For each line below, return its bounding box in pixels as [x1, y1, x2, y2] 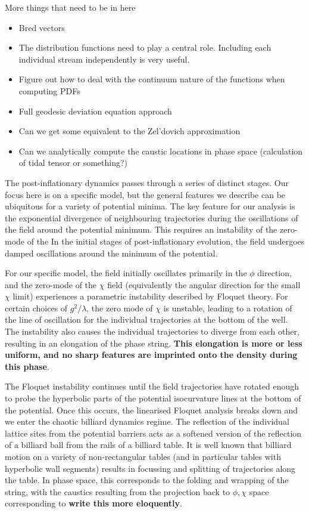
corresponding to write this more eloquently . [5, 497, 182, 509]
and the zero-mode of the [5, 278, 97, 291]
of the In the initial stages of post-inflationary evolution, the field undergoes [27, 234, 305, 247]
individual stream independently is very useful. [18, 52, 190, 65]
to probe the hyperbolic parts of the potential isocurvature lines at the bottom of [5, 392, 301, 404]
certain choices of [5, 301, 68, 314]
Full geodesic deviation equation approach [18, 104, 172, 117]
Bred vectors [18, 21, 65, 33]
